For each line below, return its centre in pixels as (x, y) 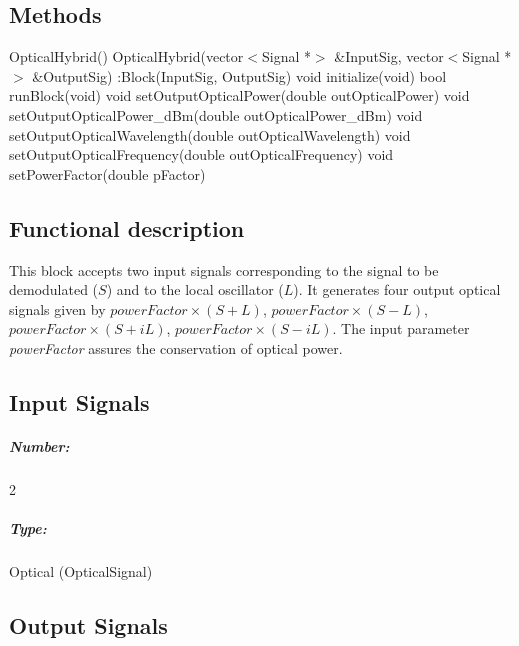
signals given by (57, 308)
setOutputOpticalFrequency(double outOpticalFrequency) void (201, 154)
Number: (39, 445)
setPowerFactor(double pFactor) (107, 173)
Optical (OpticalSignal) (81, 571)
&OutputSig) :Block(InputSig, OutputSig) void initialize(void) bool (239, 75)
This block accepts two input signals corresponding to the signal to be (224, 269)
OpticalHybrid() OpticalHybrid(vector (126, 56)
